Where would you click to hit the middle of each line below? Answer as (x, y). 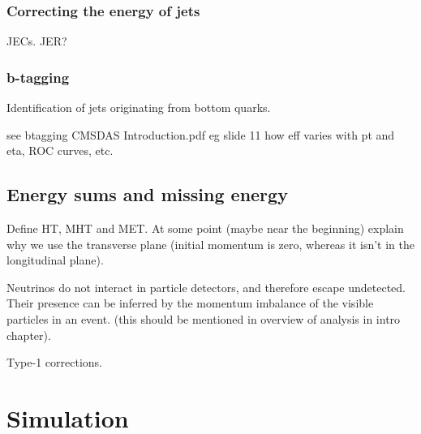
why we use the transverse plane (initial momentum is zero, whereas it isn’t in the (211, 244)
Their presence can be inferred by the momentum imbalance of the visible (190, 303)
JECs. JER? (37, 41)
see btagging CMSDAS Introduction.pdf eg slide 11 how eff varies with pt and (201, 134)
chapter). (29, 335)
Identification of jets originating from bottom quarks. (139, 107)
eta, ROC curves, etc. (60, 150)
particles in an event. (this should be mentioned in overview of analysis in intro (204, 318)
